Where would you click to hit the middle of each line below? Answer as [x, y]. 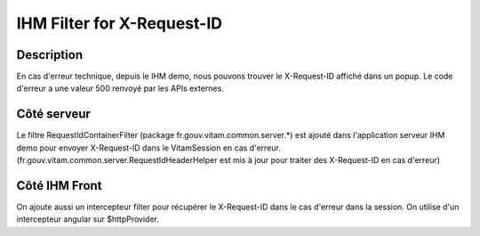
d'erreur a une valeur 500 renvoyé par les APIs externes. [120, 88]
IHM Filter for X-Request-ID [119, 23]
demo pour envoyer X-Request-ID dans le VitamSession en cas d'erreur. [149, 148]
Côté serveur [53, 114]
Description [50, 55]
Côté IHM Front [59, 186]
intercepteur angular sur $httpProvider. [88, 219]
